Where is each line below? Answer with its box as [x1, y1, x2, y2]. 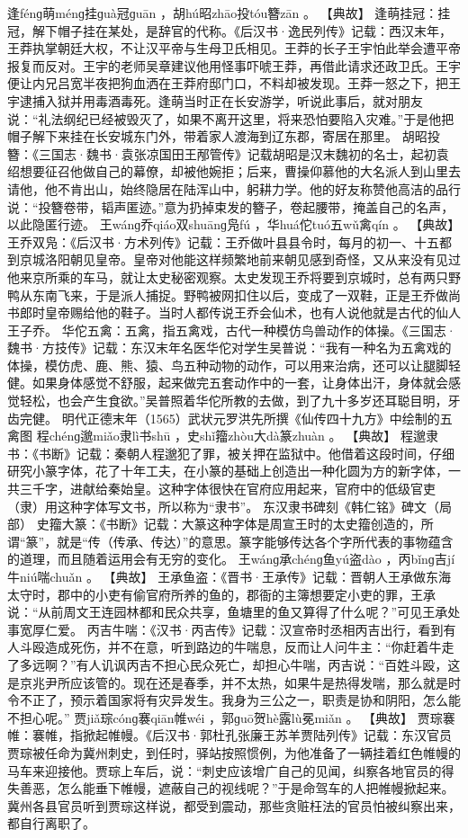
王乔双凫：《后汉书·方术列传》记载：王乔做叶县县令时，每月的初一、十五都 [7, 232, 452, 251]
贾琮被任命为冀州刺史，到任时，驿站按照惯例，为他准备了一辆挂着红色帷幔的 [7, 743, 461, 762]
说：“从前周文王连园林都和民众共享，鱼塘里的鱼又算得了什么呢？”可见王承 [7, 602, 448, 621]
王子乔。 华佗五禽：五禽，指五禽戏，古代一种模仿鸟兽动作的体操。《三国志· [7, 320, 456, 339]
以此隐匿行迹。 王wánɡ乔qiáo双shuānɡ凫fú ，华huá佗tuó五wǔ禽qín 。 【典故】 [7, 215, 461, 234]
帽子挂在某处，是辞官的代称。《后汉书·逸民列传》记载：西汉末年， [57, 21, 452, 40]
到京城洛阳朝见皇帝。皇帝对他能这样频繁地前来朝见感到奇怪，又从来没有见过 [7, 250, 461, 269]
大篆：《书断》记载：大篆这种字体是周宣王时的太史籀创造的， [61, 514, 421, 533]
